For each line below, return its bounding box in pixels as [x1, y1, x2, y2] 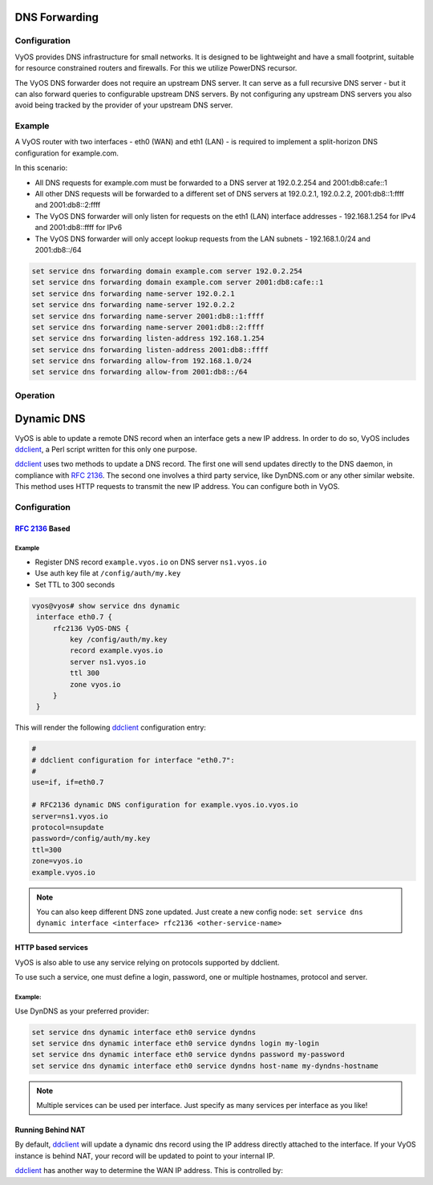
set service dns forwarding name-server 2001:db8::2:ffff [31, 322, 265, 332]
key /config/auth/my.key [69, 634, 168, 644]
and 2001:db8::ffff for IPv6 [34, 223, 123, 233]
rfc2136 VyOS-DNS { [52, 624, 130, 633]
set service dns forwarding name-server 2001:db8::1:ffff [31, 311, 265, 321]
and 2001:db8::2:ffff [34, 200, 101, 210]
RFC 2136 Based [14, 524, 71, 533]
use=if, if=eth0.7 [31, 778, 104, 787]
